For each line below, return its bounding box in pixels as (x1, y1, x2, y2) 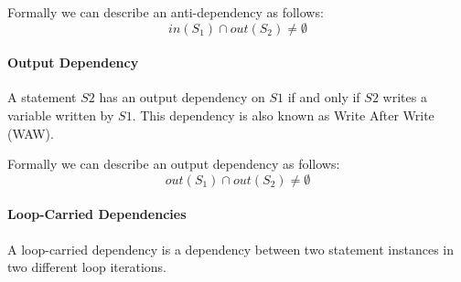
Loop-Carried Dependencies (7, 204, 187, 224)
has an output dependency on (99, 88, 265, 107)
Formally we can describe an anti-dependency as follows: (7, 3, 324, 21)
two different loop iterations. (7, 257, 166, 277)
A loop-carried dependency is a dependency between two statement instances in (7, 239, 455, 258)
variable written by (7, 105, 114, 124)
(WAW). (7, 123, 54, 142)
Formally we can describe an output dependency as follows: (7, 154, 340, 173)
